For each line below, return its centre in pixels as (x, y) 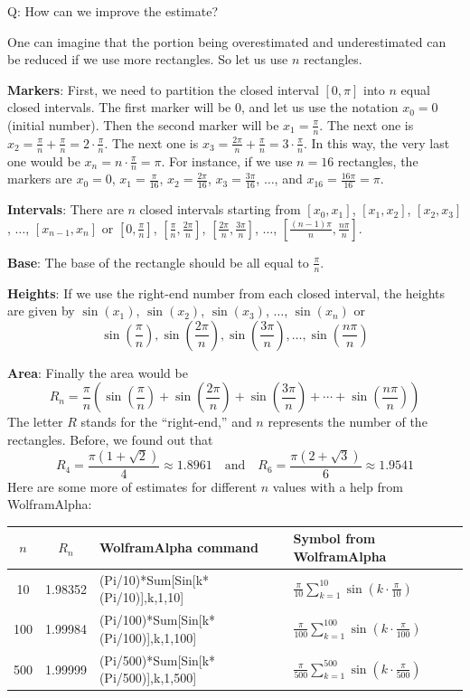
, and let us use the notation (320, 107)
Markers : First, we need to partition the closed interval (163, 89)
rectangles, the (378, 160)
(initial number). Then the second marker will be (143, 124)
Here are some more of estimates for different (132, 486)
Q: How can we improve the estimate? (113, 11)
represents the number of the (348, 422)
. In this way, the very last (376, 142)
